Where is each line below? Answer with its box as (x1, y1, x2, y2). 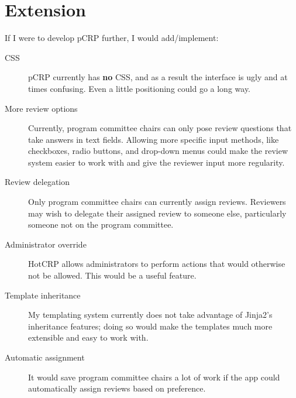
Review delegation (5, 176, 70, 188)
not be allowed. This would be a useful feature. (28, 269, 197, 282)
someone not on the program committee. (28, 218, 174, 231)
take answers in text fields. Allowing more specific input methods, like (28, 133, 279, 145)
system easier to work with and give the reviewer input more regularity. (28, 156, 285, 168)
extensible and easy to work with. (28, 331, 149, 344)
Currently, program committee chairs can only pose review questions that (28, 122, 292, 134)
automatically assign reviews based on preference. (28, 382, 206, 394)
